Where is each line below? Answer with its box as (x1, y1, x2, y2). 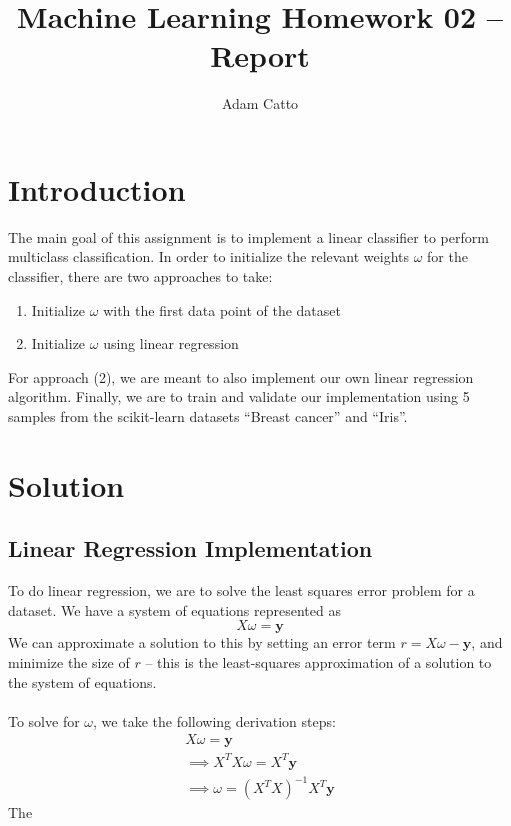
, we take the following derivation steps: (93, 710, 336, 731)
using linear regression (103, 333, 239, 354)
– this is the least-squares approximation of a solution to (145, 651, 492, 672)
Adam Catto (221, 93, 299, 114)
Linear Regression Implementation (8, 533, 373, 564)
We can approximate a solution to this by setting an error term (8, 632, 396, 653)
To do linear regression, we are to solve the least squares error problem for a (8, 580, 475, 601)
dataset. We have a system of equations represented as (8, 599, 341, 620)
